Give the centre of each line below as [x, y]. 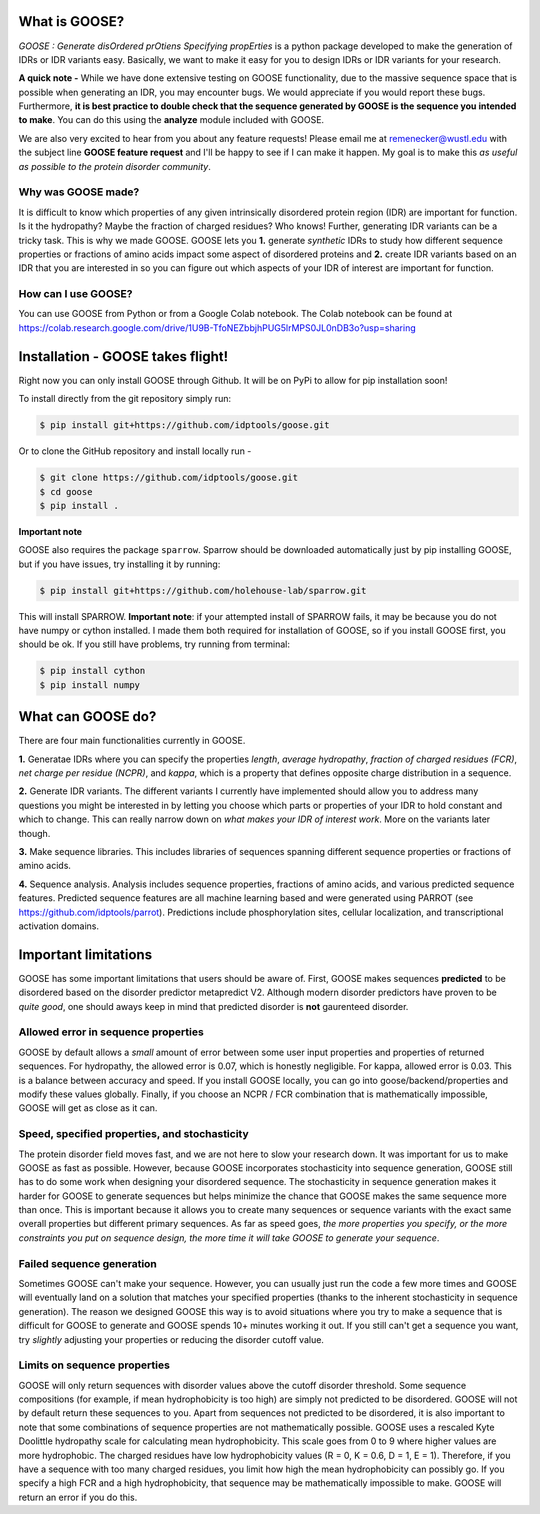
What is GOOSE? [71, 21]
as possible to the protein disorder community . [115, 166]
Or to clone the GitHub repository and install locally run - [135, 451]
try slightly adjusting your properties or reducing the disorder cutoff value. [171, 1339]
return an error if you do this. [78, 1497]
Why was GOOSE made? [79, 192]
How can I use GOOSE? [75, 294]
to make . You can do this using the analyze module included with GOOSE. [171, 120]
